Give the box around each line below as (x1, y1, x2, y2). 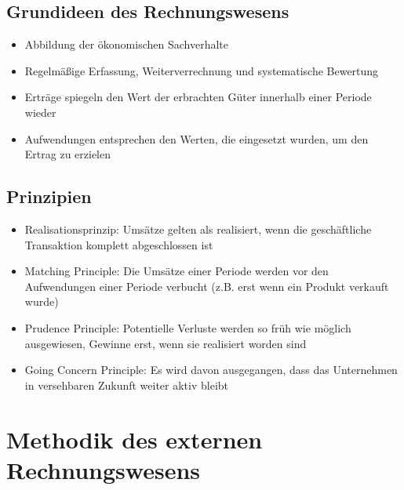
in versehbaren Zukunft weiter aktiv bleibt (24, 376, 229, 393)
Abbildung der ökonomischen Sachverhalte (24, 36, 228, 53)
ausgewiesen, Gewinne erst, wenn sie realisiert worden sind (24, 335, 307, 351)
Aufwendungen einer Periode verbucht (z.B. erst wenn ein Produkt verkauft (24, 278, 389, 294)
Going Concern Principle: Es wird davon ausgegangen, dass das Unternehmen (24, 361, 398, 378)
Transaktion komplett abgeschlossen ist (24, 236, 213, 252)
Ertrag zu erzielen (24, 146, 111, 162)
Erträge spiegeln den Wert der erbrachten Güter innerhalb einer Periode (24, 89, 372, 105)
